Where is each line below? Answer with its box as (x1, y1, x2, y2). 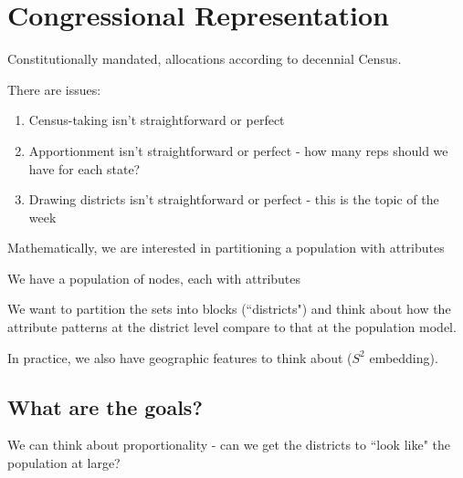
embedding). (369, 348, 438, 367)
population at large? (7, 453, 121, 473)
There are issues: (7, 79, 101, 99)
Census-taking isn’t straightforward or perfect (28, 110, 285, 130)
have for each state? (28, 159, 141, 178)
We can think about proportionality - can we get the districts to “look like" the (7, 435, 451, 454)
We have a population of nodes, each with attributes (7, 268, 301, 287)
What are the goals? (7, 392, 203, 421)
